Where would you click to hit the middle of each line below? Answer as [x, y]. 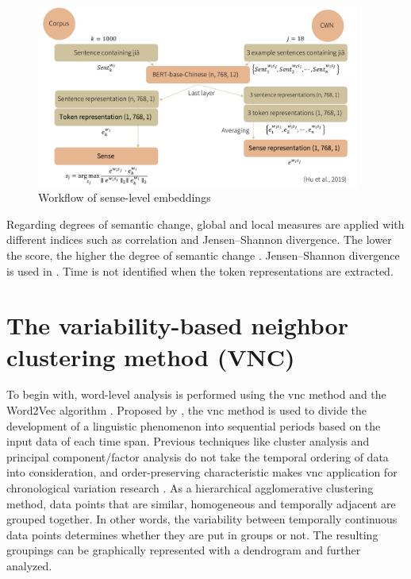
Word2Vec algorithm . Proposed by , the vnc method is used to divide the [187, 410]
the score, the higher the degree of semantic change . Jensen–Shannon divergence [203, 255]
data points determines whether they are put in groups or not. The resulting [192, 534]
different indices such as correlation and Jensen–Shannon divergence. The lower [199, 239]
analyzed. [29, 565]
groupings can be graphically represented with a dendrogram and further [184, 550]
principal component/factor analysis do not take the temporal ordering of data [198, 456]
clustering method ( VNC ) [151, 356]
